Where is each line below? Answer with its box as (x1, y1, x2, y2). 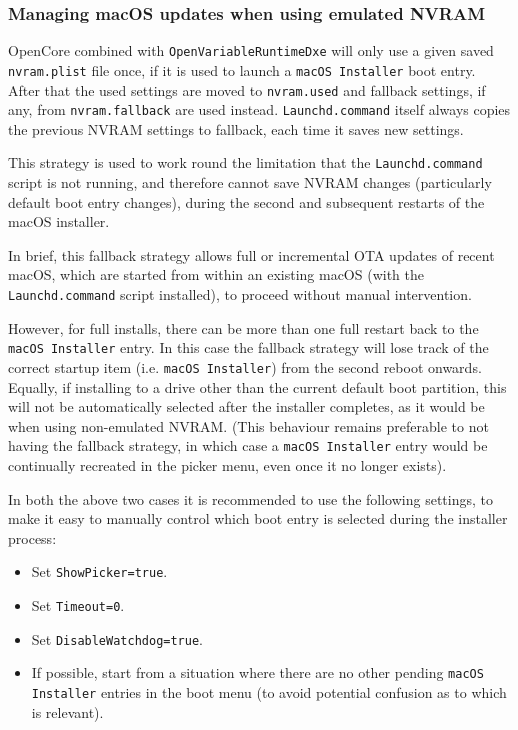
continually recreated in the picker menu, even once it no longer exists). (8, 455, 447, 476)
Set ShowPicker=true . (31, 561, 168, 582)
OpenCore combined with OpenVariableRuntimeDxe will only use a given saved (8, 40, 494, 61)
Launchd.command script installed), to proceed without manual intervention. (8, 284, 472, 305)
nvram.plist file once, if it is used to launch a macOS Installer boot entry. (8, 59, 476, 80)
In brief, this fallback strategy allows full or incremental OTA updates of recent (8, 244, 495, 265)
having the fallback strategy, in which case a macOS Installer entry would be (8, 435, 488, 456)
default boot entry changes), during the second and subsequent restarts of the (8, 191, 485, 212)
